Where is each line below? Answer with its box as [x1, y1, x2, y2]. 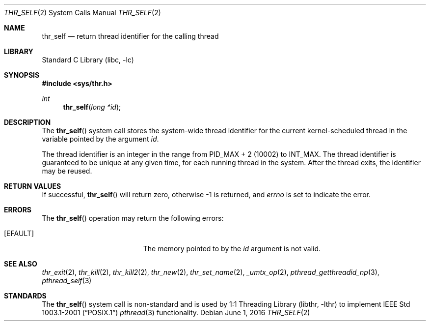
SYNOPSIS [4, 71, 40, 79]
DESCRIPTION [4, 118, 51, 126]
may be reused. [42, 167, 92, 175]
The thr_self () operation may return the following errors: [42, 214, 224, 222]
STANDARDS [4, 292, 47, 300]
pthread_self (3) [42, 276, 92, 285]
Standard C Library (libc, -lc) [42, 56, 134, 64]
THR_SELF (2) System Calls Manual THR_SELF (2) [4, 8, 161, 17]
